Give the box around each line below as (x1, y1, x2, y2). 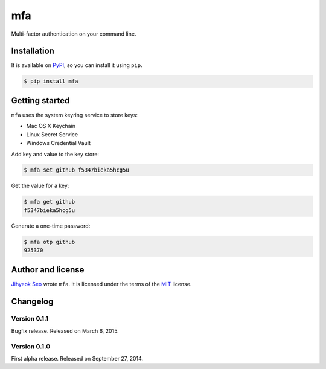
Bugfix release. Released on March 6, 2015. (11, 327, 119, 335)
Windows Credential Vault (26, 140, 91, 147)
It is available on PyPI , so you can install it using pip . (11, 62, 142, 69)
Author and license (11, 265, 85, 275)
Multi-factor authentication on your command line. (11, 30, 136, 37)
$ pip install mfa (24, 78, 78, 85)
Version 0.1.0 (11, 342, 51, 350)
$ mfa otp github (24, 239, 75, 245)
